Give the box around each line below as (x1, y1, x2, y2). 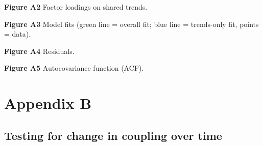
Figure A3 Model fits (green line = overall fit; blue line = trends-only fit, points (4, 18, 259, 29)
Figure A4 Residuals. (4, 45, 75, 56)
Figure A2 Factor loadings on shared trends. (4, 2, 148, 12)
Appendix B (4, 93, 92, 113)
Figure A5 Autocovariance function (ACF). (4, 63, 144, 73)
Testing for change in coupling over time (4, 127, 222, 143)
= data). (4, 28, 31, 39)
